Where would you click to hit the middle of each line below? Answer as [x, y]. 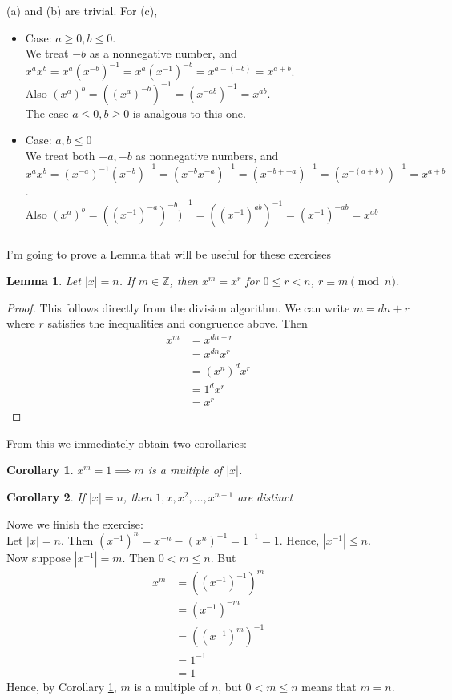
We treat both [60, 155]
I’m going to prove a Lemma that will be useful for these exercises [169, 253]
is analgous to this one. [189, 113]
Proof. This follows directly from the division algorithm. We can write [178, 307]
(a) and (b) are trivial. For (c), [82, 10]
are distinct [265, 497]
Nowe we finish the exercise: [75, 523]
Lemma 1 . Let [44, 281]
